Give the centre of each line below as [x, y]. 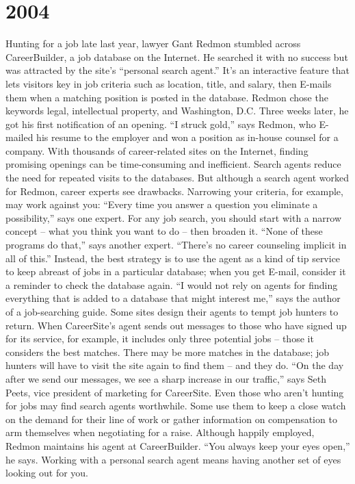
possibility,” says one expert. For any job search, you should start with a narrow [173, 217]
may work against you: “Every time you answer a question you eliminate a [162, 204]
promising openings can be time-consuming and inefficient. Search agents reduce [173, 164]
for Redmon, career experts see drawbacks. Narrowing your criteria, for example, [174, 191]
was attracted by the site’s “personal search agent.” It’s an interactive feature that [178, 70]
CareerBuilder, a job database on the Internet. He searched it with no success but [177, 56]
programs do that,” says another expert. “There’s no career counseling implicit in [176, 245]
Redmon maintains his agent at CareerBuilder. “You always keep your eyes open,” [178, 445]
